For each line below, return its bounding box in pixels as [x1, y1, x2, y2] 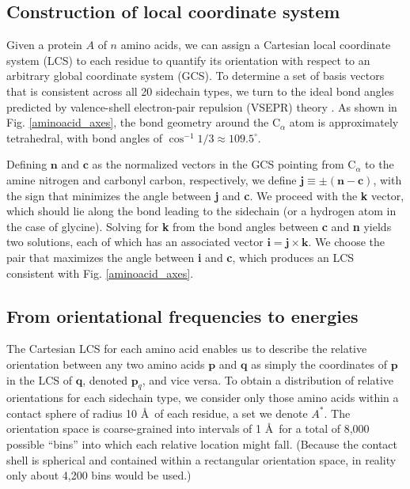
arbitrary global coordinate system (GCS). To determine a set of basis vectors [6, 67, 385, 84]
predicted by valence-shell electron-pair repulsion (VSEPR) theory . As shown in [6, 98, 397, 115]
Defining [6, 156, 47, 172]
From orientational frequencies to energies [6, 303, 359, 328]
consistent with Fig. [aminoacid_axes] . [6, 264, 194, 281]
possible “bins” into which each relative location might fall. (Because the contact [6, 436, 398, 453]
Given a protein [6, 36, 82, 53]
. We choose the [308, 233, 385, 250]
